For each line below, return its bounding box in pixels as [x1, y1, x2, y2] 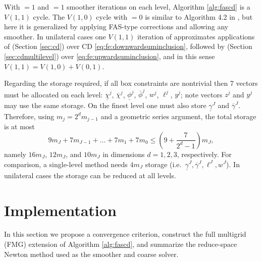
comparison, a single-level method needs [4, 159, 128, 169]
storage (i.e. [145, 159, 182, 169]
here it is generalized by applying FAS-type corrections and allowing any [4, 21, 229, 32]
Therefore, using [4, 111, 55, 121]
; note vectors [180, 89, 223, 99]
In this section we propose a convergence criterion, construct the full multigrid [4, 229, 246, 239]
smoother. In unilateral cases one [4, 31, 106, 41]
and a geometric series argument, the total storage [100, 111, 256, 121]
